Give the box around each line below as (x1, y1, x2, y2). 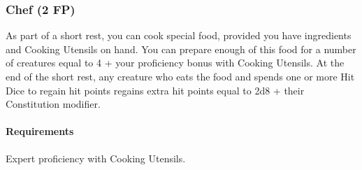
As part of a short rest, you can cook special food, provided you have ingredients (6, 28, 352, 43)
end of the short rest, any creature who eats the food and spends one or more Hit (6, 69, 355, 83)
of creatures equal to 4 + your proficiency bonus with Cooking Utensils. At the (6, 55, 345, 70)
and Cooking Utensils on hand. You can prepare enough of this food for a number (6, 41, 356, 56)
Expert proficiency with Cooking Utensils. (6, 150, 186, 165)
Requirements (6, 124, 74, 139)
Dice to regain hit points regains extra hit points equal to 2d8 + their (6, 83, 305, 97)
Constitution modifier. (6, 97, 101, 111)
